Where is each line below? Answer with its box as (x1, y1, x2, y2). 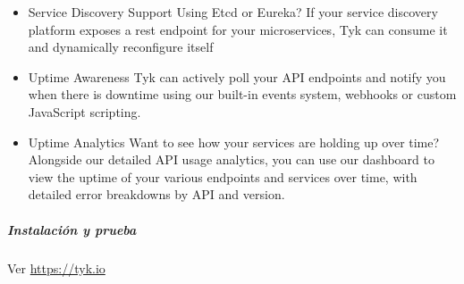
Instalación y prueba (7, 220, 137, 238)
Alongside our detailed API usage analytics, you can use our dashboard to (28, 150, 434, 169)
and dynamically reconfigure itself (28, 38, 214, 56)
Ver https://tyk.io (7, 258, 105, 277)
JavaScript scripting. (28, 102, 141, 121)
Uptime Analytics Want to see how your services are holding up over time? (28, 132, 440, 151)
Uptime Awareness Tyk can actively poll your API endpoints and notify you (28, 67, 446, 86)
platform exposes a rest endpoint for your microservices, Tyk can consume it (28, 20, 448, 38)
